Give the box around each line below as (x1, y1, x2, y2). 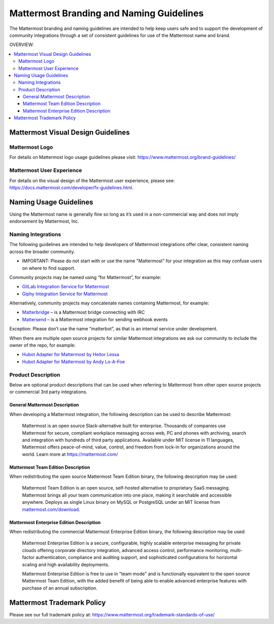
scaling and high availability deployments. (22, 561, 110, 568)
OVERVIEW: (9, 42, 34, 48)
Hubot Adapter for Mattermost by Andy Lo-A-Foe (22, 358, 125, 365)
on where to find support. (22, 265, 76, 271)
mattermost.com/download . (22, 506, 81, 512)
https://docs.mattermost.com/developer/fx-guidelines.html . (9, 184, 134, 190)
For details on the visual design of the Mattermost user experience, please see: (9, 178, 175, 184)
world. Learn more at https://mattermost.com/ (22, 451, 118, 457)
